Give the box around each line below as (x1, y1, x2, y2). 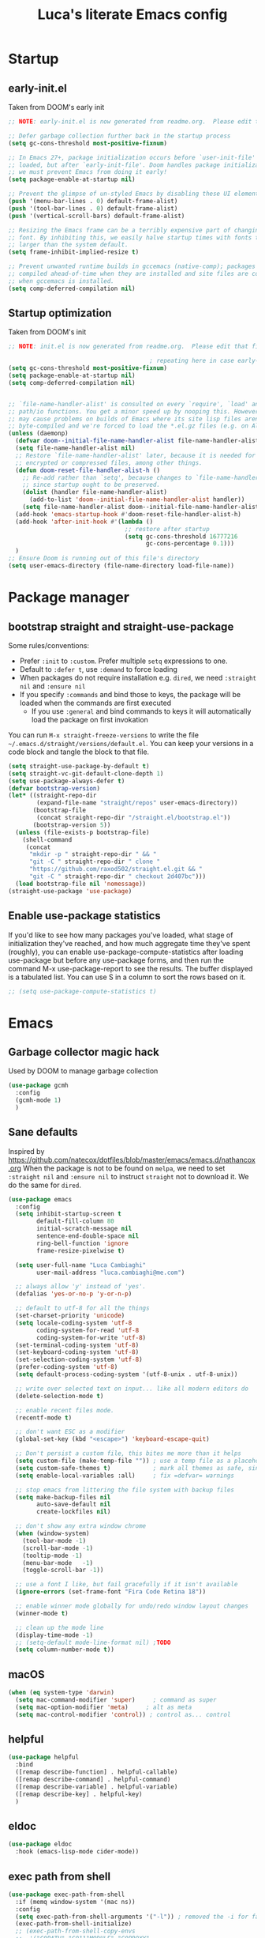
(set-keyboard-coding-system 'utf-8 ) (15, 1348, 140, 1356)
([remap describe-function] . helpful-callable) (15, 1768, 178, 1776)
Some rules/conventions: (8, 640, 89, 650)
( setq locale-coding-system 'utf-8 (15, 1318, 132, 1327)
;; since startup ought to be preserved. (22, 481, 160, 489)
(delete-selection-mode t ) (15, 1392, 104, 1400)
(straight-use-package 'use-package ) (8, 887, 132, 895)
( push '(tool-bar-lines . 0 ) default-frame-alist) (8, 204, 178, 213)
